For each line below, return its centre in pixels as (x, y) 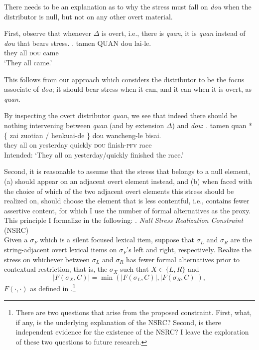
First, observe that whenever (48, 33)
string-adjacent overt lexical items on (61, 250)
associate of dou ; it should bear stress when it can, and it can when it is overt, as (128, 89)
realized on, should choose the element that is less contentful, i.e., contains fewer (127, 201)
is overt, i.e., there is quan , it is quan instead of (174, 33)
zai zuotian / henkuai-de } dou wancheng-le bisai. (85, 135)
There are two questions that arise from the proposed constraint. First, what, (134, 312)
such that (134, 269)
